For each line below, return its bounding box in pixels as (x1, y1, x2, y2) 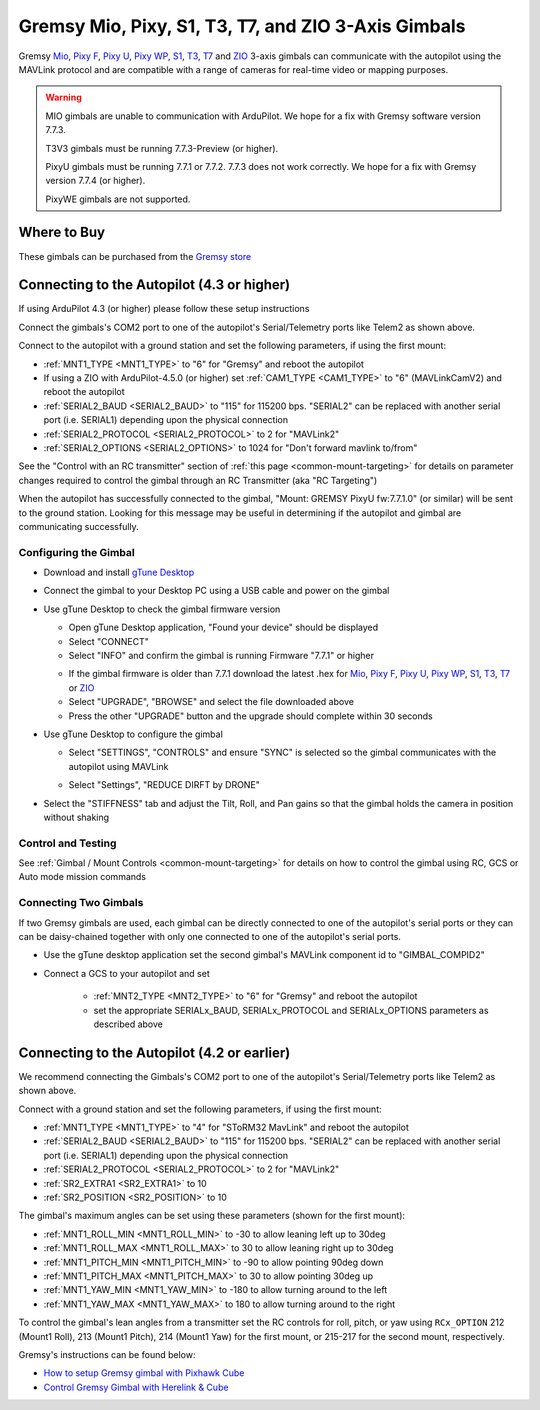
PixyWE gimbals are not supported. (45, 193, 191, 205)
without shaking (43, 811, 110, 823)
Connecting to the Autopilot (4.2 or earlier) (18, 1044, 291, 1061)
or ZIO (68, 681, 95, 694)
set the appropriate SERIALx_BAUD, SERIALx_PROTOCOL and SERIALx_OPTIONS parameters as (93, 1004, 489, 1016)
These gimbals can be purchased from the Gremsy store (18, 250, 252, 262)
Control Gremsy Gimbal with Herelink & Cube (43, 1381, 229, 1393)
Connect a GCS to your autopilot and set (43, 967, 210, 979)
